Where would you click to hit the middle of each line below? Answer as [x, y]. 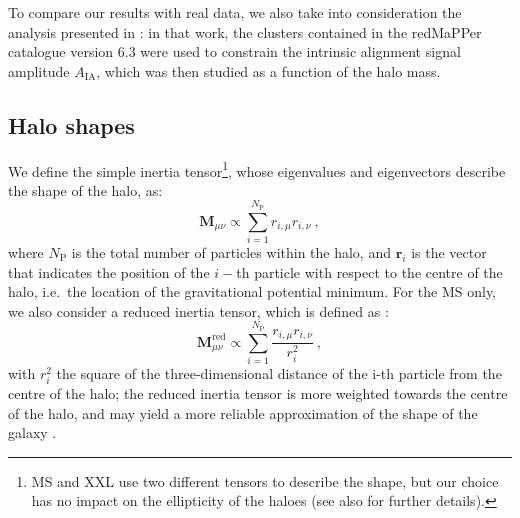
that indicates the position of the [109, 271]
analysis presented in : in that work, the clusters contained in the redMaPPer [245, 31]
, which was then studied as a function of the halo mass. [268, 70]
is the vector [449, 251]
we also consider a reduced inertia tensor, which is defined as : [198, 310]
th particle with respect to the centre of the [369, 271]
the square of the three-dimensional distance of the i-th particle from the [279, 372]
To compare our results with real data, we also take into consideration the [235, 12]
